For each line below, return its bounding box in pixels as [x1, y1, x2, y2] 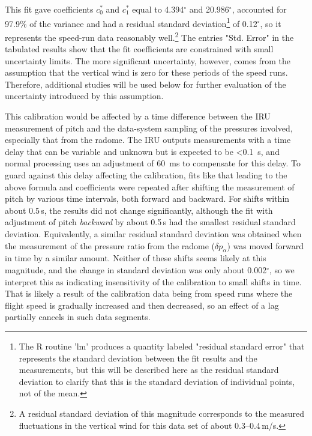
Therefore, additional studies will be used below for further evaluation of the [5, 77, 286, 90]
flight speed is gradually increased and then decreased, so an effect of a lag [5, 298, 279, 311]
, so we [269, 263, 295, 276]
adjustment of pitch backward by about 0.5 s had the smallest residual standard [5, 216, 296, 228]
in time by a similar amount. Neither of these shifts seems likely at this [5, 252, 266, 264]
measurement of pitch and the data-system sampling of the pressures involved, [5, 121, 293, 134]
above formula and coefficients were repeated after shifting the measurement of [5, 180, 295, 193]
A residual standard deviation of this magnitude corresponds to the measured [19, 407, 304, 419]
